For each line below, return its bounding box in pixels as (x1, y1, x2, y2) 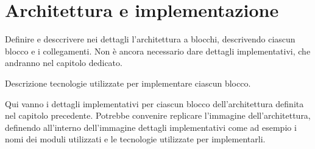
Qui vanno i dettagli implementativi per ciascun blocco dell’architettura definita (5, 97, 304, 110)
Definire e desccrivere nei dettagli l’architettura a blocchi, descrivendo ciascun (5, 33, 296, 45)
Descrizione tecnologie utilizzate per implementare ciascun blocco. (5, 76, 251, 89)
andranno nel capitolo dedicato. (5, 56, 122, 69)
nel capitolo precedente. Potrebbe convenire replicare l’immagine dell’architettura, (5, 109, 311, 122)
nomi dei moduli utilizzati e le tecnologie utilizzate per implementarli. (5, 133, 266, 145)
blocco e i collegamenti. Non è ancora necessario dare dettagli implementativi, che (5, 44, 311, 57)
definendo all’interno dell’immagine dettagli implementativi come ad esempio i (5, 121, 297, 133)
